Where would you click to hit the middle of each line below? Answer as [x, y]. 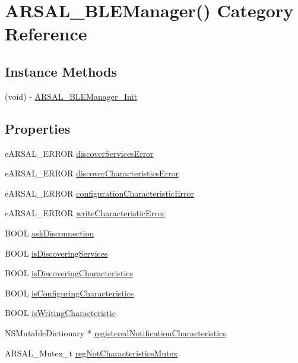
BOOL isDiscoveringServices [56, 253]
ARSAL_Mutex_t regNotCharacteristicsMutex [91, 353]
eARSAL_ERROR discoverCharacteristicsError [92, 173]
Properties [38, 128]
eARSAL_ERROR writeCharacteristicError [85, 213]
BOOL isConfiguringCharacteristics [69, 293]
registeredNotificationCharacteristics [160, 332]
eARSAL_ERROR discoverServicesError [79, 153]
